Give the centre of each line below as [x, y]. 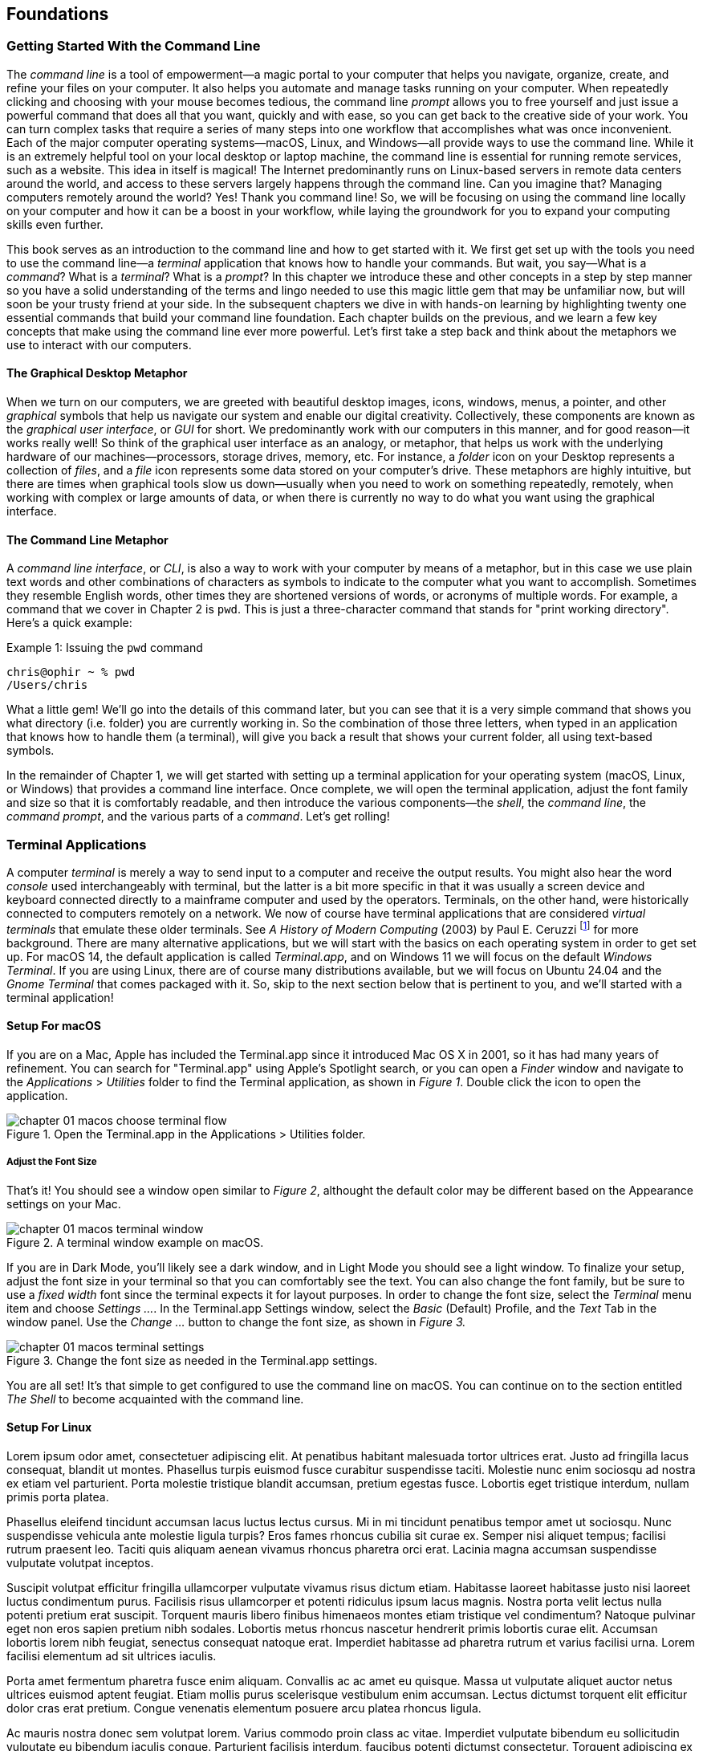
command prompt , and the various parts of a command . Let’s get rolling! [198, 816]
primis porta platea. [58, 1496]
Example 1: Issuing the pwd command [105, 648]
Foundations [58, 14]
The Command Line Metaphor [87, 540]
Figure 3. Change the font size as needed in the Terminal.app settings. [192, 1360]
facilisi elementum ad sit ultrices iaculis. [112, 1655]
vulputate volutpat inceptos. [80, 1562]
